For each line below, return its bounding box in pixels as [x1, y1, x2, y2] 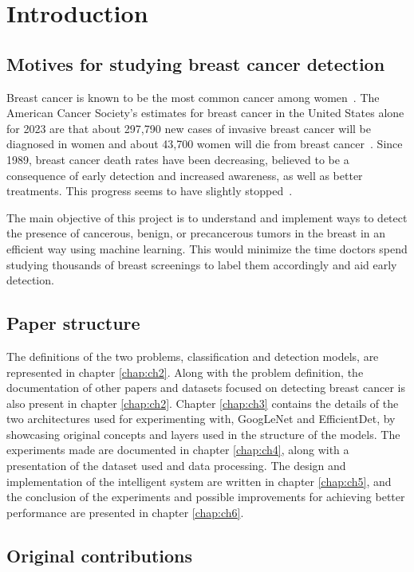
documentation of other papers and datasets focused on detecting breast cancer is [6, 379, 405, 396]
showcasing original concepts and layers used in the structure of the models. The [6, 425, 400, 442]
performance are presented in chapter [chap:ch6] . [6, 503, 244, 520]
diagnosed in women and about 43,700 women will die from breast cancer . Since [6, 135, 403, 152]
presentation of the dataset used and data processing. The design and [6, 457, 346, 474]
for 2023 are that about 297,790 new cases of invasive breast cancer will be [6, 119, 371, 136]
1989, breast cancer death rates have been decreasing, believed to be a [6, 151, 349, 167]
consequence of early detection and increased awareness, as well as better [6, 167, 363, 183]
